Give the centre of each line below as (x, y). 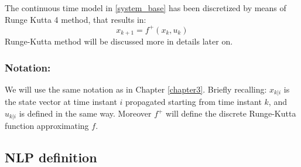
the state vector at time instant (61, 102)
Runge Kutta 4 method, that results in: (76, 19)
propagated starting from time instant (194, 102)
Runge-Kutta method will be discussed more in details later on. (119, 41)
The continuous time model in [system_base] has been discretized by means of (146, 8)
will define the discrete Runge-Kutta (231, 113)
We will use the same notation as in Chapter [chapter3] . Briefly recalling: (136, 89)
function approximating (47, 126)
